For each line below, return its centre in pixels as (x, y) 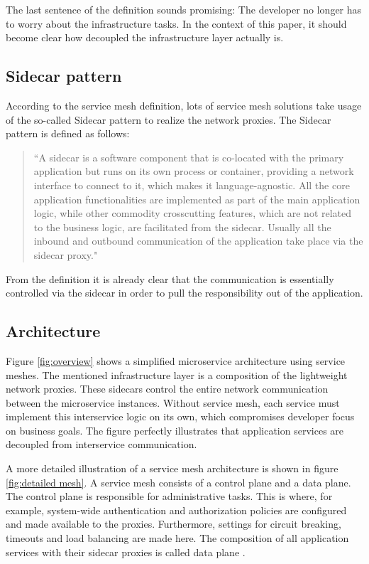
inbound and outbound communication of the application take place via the (198, 241)
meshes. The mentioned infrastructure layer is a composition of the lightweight (177, 374)
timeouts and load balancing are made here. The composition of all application (177, 538)
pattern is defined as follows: (68, 133)
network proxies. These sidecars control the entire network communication (167, 389)
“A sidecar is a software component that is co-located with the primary (189, 157)
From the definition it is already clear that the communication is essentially (170, 278)
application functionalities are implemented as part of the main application (197, 199)
